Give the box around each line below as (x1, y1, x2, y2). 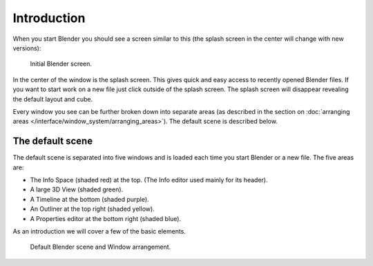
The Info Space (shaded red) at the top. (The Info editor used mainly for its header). (30, 175, 268, 184)
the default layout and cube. (12, 95, 93, 103)
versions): (12, 44, 41, 52)
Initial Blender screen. (30, 59, 93, 68)
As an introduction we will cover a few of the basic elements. (12, 227, 186, 235)
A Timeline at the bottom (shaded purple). (30, 195, 149, 203)
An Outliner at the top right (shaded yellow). (30, 205, 155, 213)
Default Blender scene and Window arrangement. (30, 243, 171, 251)
